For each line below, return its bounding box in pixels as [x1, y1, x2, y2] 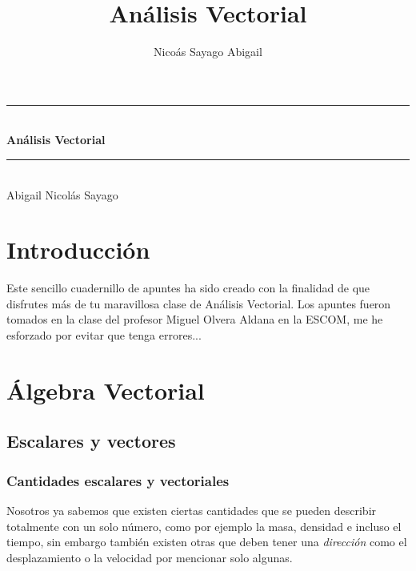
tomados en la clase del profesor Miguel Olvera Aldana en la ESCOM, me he [6, 311, 383, 328]
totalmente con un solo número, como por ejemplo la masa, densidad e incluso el [6, 517, 402, 534]
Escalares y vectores [6, 428, 176, 453]
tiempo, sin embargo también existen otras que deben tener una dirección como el [6, 533, 407, 550]
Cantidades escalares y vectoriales [6, 470, 230, 490]
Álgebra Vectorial [6, 373, 205, 406]
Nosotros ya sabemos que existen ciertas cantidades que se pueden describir [6, 501, 377, 518]
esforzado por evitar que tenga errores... [6, 327, 202, 343]
